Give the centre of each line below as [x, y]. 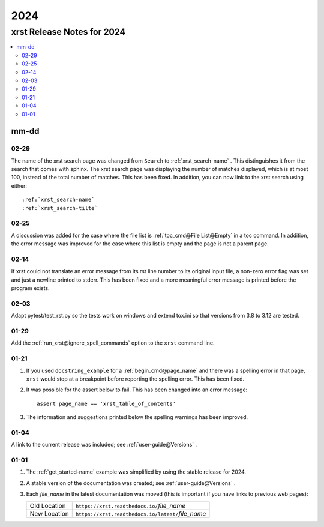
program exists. [31, 288]
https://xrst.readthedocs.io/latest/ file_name [141, 513]
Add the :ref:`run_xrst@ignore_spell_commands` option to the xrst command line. [113, 343]
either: [19, 185]
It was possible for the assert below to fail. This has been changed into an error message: [137, 390]
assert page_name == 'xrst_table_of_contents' [106, 403]
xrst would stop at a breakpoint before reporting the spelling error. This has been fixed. [135, 379]
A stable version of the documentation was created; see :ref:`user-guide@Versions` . [131, 483]
